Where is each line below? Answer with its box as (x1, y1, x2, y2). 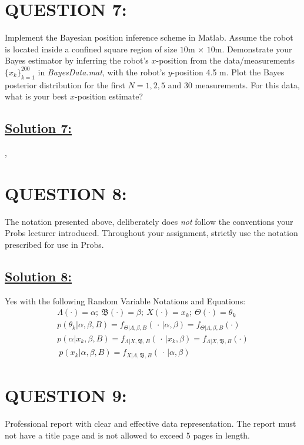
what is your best (5, 90, 68, 102)
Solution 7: (5, 119, 72, 137)
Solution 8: (5, 267, 72, 285)
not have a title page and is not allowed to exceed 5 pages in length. (5, 429, 250, 441)
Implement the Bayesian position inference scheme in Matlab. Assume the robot (5, 31, 293, 44)
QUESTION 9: (5, 383, 127, 407)
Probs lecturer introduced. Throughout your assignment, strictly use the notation (5, 227, 298, 239)
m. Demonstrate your (215, 42, 292, 55)
